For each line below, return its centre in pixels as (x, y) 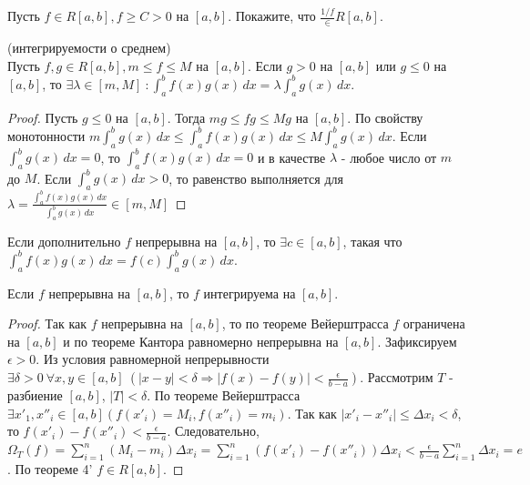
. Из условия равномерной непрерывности (153, 359)
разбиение (35, 395)
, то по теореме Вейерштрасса (305, 323)
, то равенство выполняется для (256, 178)
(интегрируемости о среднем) (89, 48)
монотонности (46, 135)
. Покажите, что (272, 16)
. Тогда (186, 117)
